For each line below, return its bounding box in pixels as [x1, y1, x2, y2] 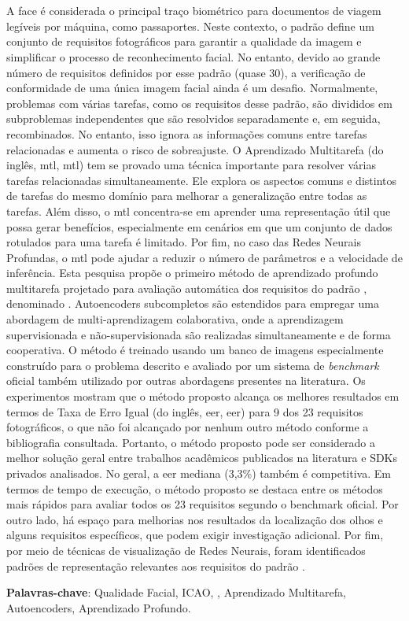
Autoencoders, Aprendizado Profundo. [6, 599, 191, 615]
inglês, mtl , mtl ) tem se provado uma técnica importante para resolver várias [6, 157, 376, 173]
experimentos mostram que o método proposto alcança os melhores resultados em [6, 388, 400, 405]
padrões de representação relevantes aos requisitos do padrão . [6, 557, 305, 574]
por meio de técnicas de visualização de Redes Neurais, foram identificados [6, 542, 366, 558]
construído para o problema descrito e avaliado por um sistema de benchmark [6, 357, 379, 373]
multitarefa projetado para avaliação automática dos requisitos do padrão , [6, 279, 367, 296]
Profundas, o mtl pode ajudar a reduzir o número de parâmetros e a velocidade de [6, 249, 403, 265]
